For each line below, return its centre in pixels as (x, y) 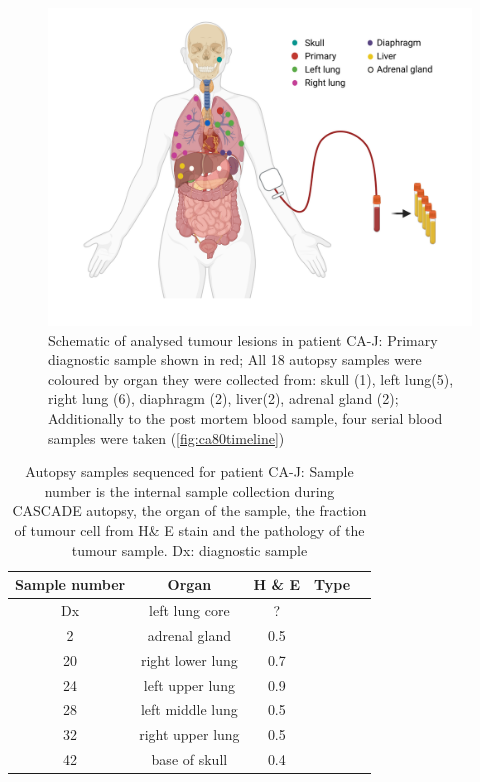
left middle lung (189, 709)
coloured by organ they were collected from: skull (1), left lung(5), (251, 378)
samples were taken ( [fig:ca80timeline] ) (166, 437)
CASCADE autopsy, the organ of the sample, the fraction (189, 510)
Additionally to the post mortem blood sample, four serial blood (245, 417)
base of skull (189, 759)
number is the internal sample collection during (189, 490)
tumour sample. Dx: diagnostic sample (189, 549)
